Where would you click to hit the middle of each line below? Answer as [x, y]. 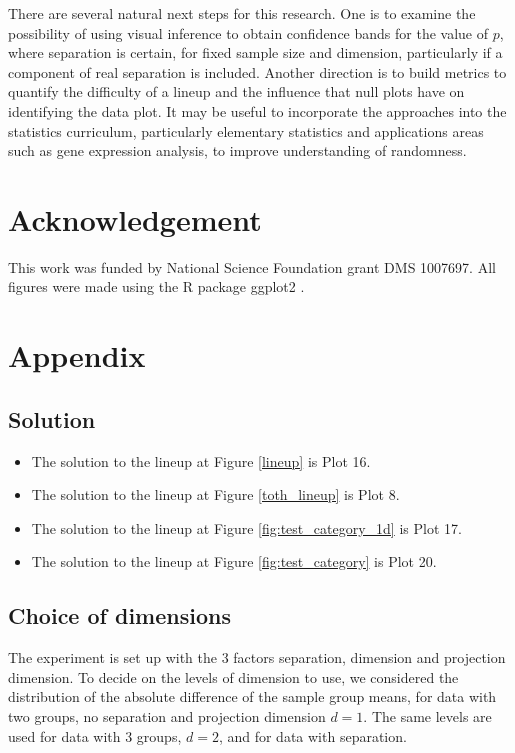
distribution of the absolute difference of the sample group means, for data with [252, 696]
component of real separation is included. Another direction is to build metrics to [257, 71]
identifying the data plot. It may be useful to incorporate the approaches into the [257, 110]
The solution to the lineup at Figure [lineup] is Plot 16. [201, 460]
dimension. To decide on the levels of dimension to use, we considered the [233, 676]
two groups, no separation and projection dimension [167, 716]
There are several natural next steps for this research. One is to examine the [242, 13]
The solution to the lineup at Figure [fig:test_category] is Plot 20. [234, 561]
